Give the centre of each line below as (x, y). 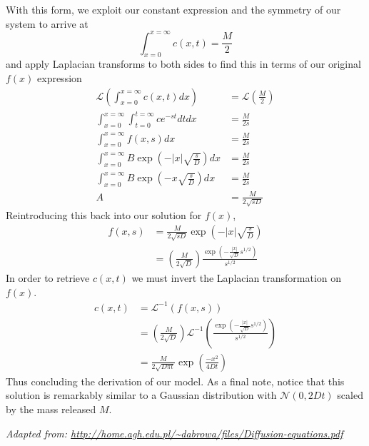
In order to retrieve (48, 277)
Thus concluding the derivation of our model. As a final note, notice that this (175, 381)
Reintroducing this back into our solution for (104, 215)
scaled (350, 395)
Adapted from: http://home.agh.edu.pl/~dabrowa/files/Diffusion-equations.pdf (175, 433)
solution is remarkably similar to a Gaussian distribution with (141, 395)
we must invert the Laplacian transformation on (237, 277)
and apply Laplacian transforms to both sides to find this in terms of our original (183, 64)
